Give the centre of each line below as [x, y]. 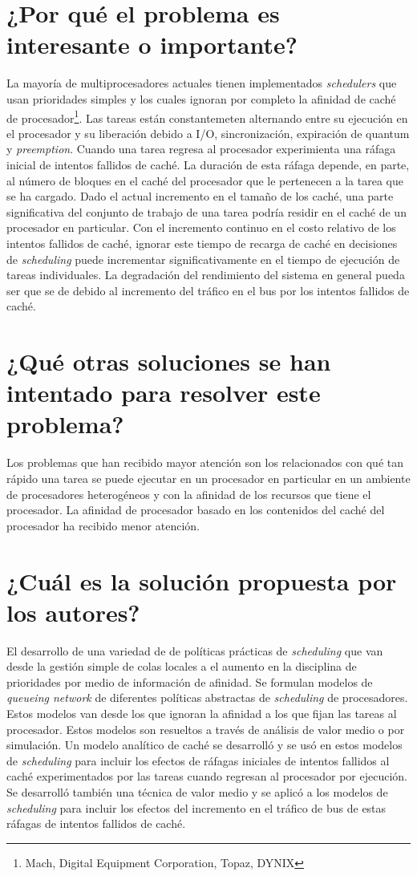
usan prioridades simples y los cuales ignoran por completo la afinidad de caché [201, 98]
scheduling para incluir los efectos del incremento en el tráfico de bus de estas [196, 807]
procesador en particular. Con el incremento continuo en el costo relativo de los [201, 227]
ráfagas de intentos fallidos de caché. [96, 823]
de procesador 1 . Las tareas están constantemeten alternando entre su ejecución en [207, 116]
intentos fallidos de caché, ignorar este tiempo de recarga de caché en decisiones [202, 243]
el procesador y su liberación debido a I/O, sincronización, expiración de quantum [208, 133]
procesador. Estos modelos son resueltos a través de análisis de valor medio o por [206, 729]
